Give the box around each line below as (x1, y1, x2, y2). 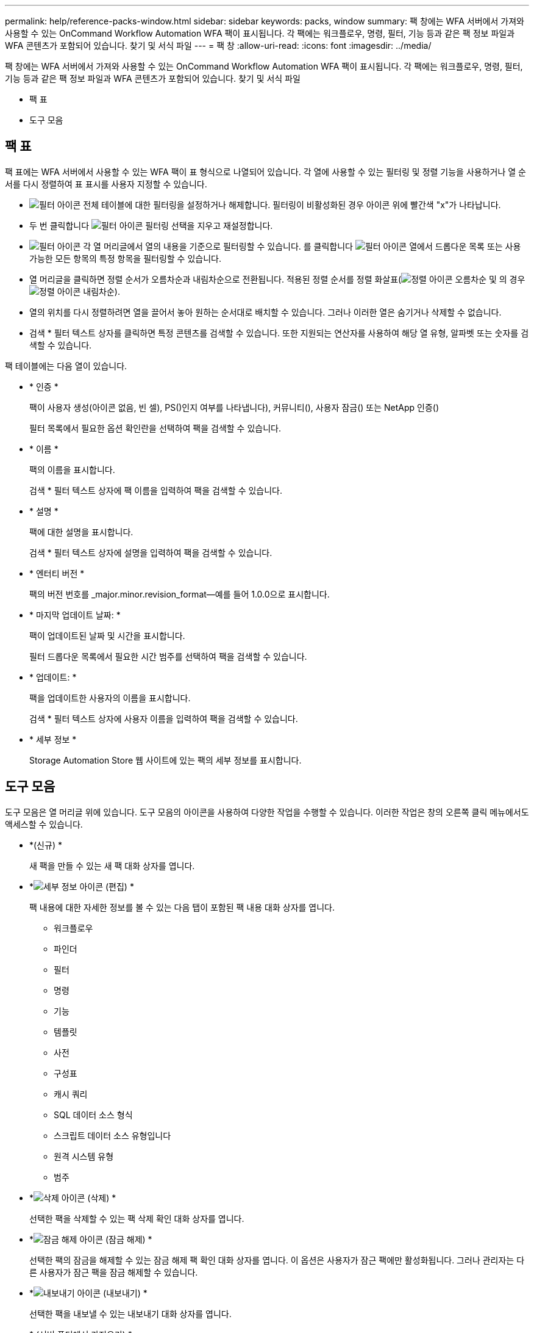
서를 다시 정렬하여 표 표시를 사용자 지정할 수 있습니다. (5, 178, 207, 189)
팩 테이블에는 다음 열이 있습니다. (5, 360, 127, 371)
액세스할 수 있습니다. (5, 818, 83, 829)
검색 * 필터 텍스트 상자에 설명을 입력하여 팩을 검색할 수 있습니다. (29, 547, 272, 558)
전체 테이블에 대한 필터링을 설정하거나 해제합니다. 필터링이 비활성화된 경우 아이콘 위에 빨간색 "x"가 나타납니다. (83, 199, 501, 210)
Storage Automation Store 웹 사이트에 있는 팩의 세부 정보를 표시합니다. (29, 754, 302, 765)
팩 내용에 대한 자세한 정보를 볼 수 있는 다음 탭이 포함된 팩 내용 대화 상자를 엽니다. (29, 901, 335, 912)
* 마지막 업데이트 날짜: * (29, 609, 121, 620)
